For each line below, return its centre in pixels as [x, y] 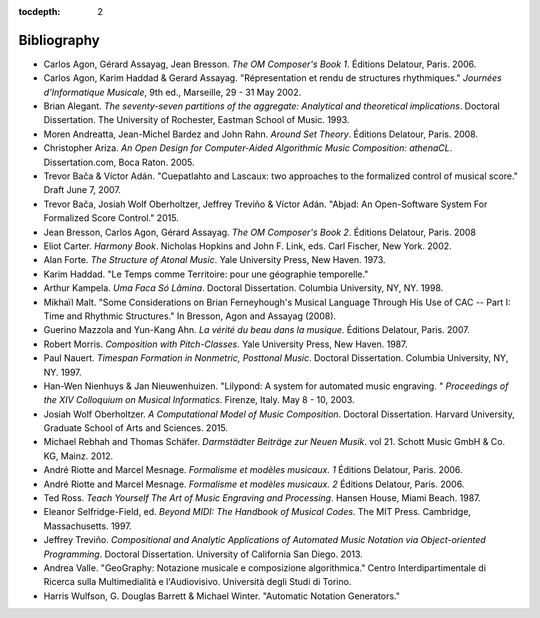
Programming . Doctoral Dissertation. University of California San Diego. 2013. [203, 554]
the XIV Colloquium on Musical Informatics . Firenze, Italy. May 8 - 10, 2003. [199, 400]
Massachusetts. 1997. [87, 526]
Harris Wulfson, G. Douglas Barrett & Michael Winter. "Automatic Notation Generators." [221, 596]
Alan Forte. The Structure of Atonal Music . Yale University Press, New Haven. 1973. [214, 260]
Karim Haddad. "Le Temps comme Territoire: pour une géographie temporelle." [206, 274]
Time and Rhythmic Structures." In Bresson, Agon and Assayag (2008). [190, 316]
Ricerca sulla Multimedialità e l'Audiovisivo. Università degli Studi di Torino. [197, 582]
